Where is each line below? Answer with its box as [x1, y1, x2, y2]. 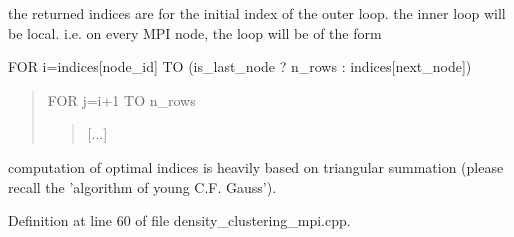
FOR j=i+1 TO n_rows [47, 89, 196, 110]
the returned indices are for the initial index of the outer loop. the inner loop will [8, 3, 506, 23]
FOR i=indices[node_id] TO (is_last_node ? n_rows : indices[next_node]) [8, 56, 472, 77]
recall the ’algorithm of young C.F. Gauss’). [8, 176, 277, 197]
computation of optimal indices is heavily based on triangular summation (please [8, 156, 504, 177]
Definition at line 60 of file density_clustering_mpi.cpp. [8, 210, 351, 231]
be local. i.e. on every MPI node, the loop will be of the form [8, 22, 382, 43]
